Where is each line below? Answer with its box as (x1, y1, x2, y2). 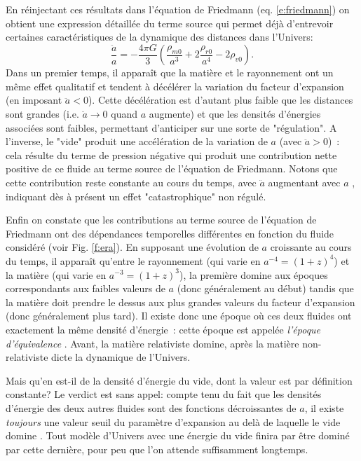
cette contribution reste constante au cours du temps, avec (6, 175, 257, 189)
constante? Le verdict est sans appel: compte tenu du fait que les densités (6, 387, 322, 401)
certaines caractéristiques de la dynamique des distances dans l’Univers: (6, 29, 313, 44)
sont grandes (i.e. (6, 106, 79, 121)
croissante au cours (270, 240, 352, 254)
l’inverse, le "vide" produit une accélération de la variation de (6, 134, 268, 149)
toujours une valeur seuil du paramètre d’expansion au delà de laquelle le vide (6, 414, 341, 429)
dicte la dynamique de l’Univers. (51, 350, 191, 364)
